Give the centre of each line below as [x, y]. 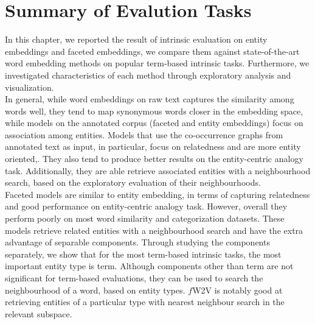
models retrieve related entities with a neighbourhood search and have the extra [154, 230]
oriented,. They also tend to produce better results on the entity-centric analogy [154, 159]
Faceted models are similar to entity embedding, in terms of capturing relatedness [157, 194]
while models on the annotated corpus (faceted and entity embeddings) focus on [154, 123]
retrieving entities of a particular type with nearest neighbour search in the [145, 302]
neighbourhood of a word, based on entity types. [95, 290]
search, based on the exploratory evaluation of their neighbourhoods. [133, 182]
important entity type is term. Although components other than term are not [149, 266]
